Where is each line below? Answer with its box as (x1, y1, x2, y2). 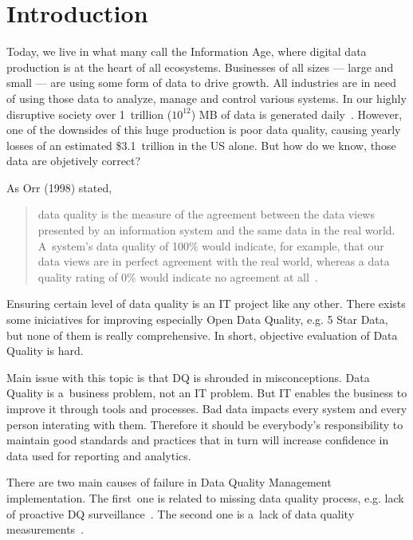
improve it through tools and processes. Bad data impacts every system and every (6, 400, 407, 416)
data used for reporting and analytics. (6, 447, 191, 463)
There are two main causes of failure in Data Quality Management (6, 474, 332, 491)
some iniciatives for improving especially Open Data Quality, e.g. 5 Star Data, (6, 311, 388, 328)
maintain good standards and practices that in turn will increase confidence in (6, 432, 389, 448)
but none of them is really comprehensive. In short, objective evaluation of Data (6, 326, 398, 343)
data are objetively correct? (6, 152, 141, 169)
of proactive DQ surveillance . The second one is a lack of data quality (6, 505, 355, 522)
